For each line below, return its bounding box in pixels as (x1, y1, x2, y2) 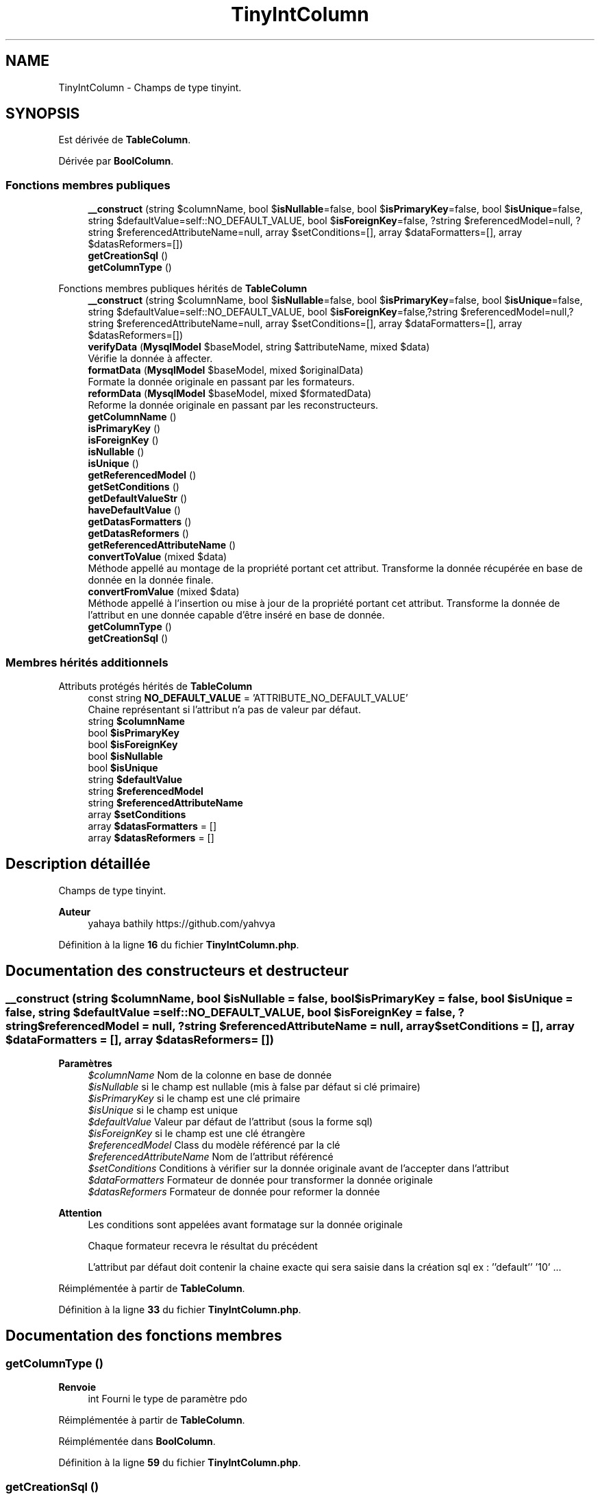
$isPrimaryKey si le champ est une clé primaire (88, 1092, 301, 1104)
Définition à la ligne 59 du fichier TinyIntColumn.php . (58, 1457, 301, 1469)
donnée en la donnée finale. (88, 574, 214, 586)
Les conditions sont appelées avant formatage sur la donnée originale (88, 1219, 403, 1230)
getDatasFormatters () (88, 516, 192, 528)
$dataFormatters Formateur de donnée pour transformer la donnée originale (88, 1174, 433, 1186)
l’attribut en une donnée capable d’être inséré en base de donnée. (88, 609, 385, 621)
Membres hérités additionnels (5, 655, 168, 669)
